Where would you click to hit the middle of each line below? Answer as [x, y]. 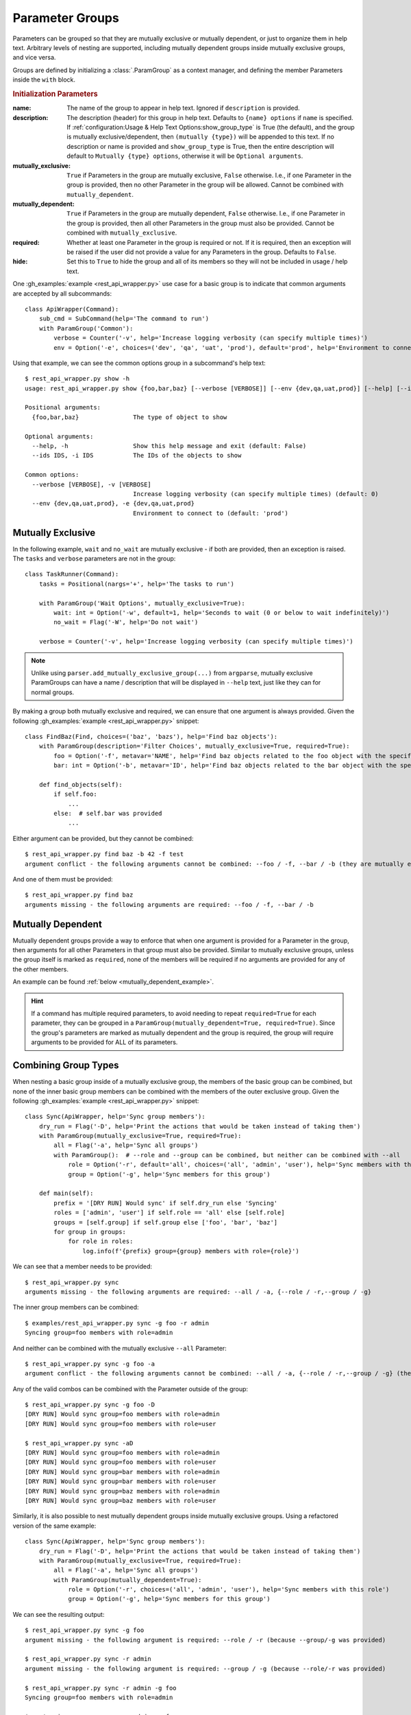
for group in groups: [90, 1232]
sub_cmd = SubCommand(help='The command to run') [124, 319]
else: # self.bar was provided [108, 814]
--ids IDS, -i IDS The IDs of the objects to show [137, 456]
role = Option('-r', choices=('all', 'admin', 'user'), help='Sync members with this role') [229, 1589]
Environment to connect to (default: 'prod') [211, 513]
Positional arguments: [63, 407]
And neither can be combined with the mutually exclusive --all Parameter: [120, 1348]
